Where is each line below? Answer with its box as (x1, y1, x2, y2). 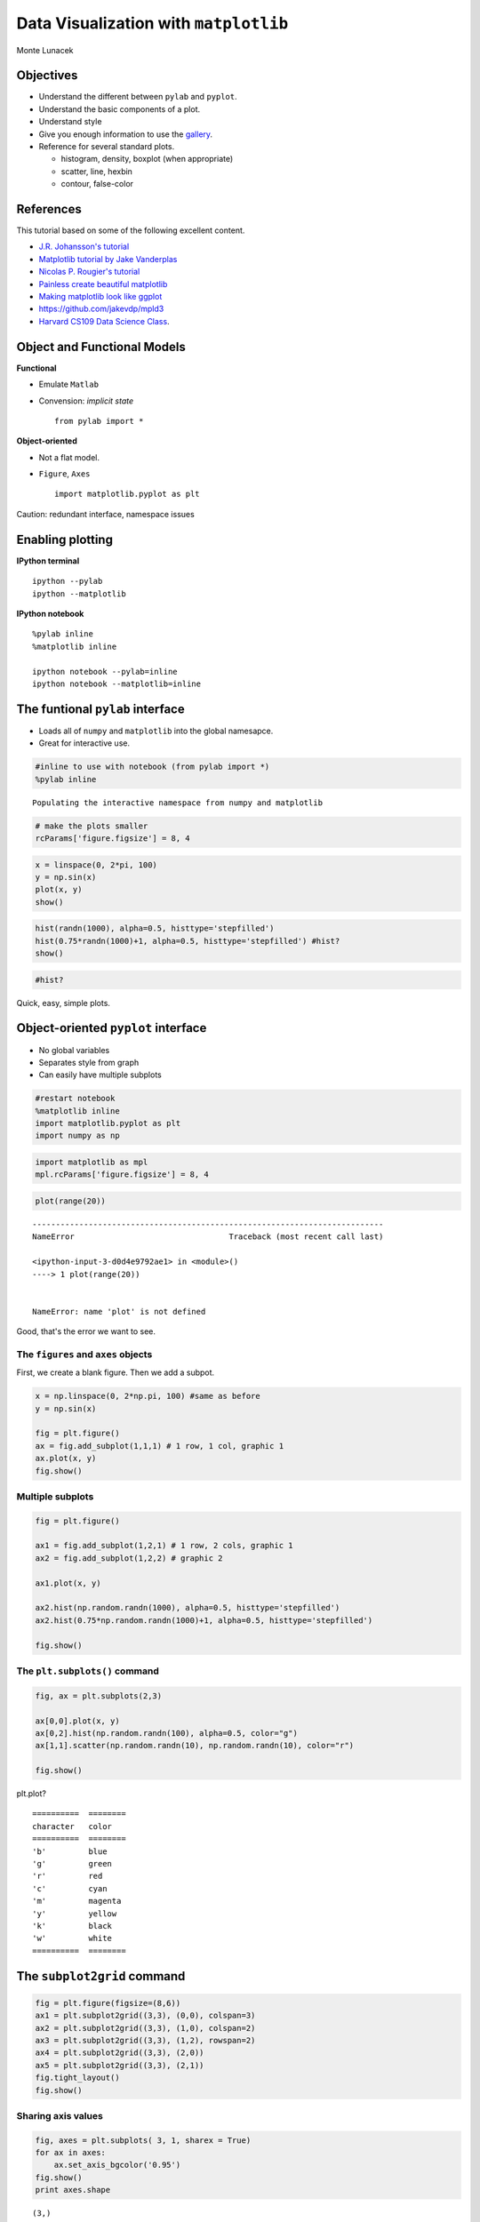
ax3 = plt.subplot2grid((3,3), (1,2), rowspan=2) (35, 2035, 256, 2045)
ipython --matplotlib (32, 588, 126, 599)
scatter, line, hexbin (60, 165, 133, 177)
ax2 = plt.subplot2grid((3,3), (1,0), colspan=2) (35, 2023, 256, 2033)
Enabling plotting (16, 532, 113, 547)
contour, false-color (60, 179, 133, 189)
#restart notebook (35, 1093, 116, 1104)
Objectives (16, 68, 78, 84)
